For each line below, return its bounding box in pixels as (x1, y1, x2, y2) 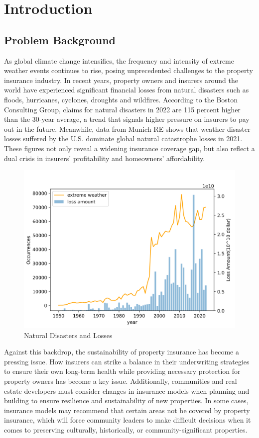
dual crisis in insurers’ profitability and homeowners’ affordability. (4, 153, 205, 163)
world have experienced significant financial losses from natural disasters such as (4, 85, 249, 95)
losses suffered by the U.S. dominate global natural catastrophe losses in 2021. (4, 133, 243, 144)
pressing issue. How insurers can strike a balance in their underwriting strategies (4, 356, 250, 366)
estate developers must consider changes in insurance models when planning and (4, 385, 250, 396)
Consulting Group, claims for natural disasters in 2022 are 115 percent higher (4, 104, 241, 114)
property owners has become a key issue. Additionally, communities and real (4, 376, 237, 386)
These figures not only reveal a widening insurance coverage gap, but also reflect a (4, 143, 255, 153)
